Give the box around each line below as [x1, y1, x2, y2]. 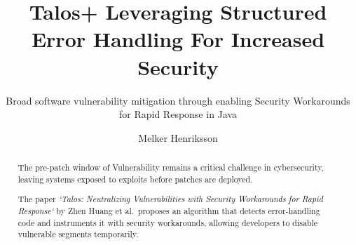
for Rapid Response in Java [119, 107, 237, 121]
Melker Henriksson [138, 130, 218, 145]
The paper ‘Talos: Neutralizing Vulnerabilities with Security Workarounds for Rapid [18, 193, 323, 205]
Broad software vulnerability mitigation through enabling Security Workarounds [6, 93, 350, 107]
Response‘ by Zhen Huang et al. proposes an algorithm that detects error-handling [18, 204, 320, 216]
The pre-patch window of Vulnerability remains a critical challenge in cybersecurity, [18, 161, 324, 173]
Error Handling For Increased [31, 25, 325, 53]
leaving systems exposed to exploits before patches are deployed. [18, 173, 253, 185]
